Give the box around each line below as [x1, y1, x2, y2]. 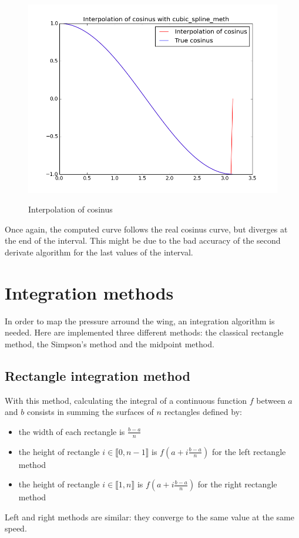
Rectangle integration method [5, 366, 190, 384]
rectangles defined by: [164, 406, 242, 418]
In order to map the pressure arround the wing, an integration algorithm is [5, 314, 275, 327]
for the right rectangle [197, 478, 277, 490]
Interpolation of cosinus [28, 203, 113, 215]
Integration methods [5, 280, 174, 304]
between [256, 394, 285, 406]
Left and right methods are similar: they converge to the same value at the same [5, 510, 294, 523]
